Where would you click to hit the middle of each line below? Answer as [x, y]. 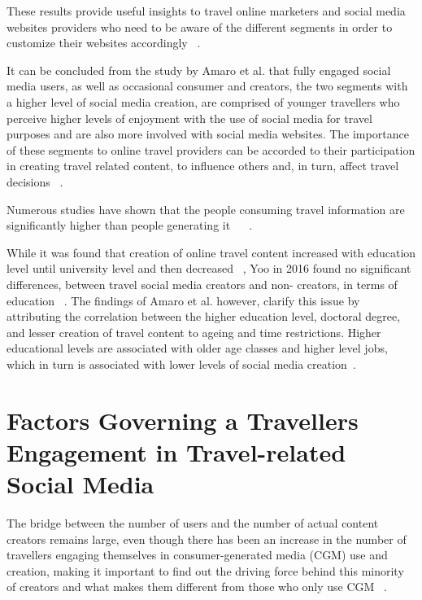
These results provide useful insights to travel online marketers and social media [206, 11]
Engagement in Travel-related [176, 451]
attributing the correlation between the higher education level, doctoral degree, [204, 316]
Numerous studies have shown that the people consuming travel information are [206, 209]
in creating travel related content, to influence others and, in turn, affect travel [203, 166]
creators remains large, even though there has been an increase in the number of [207, 539]
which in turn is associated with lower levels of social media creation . [181, 364]
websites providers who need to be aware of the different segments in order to [200, 26]
